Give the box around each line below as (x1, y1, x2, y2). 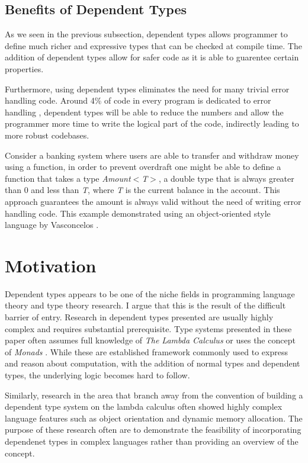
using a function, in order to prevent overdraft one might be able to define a (5, 160, 281, 173)
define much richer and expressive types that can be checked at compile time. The (5, 39, 302, 52)
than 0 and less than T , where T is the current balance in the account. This (5, 184, 280, 196)
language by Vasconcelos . (5, 218, 99, 231)
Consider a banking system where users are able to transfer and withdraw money (5, 149, 299, 161)
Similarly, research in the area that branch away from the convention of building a (5, 388, 303, 401)
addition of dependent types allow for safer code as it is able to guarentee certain (5, 51, 299, 63)
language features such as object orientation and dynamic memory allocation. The (5, 411, 303, 424)
